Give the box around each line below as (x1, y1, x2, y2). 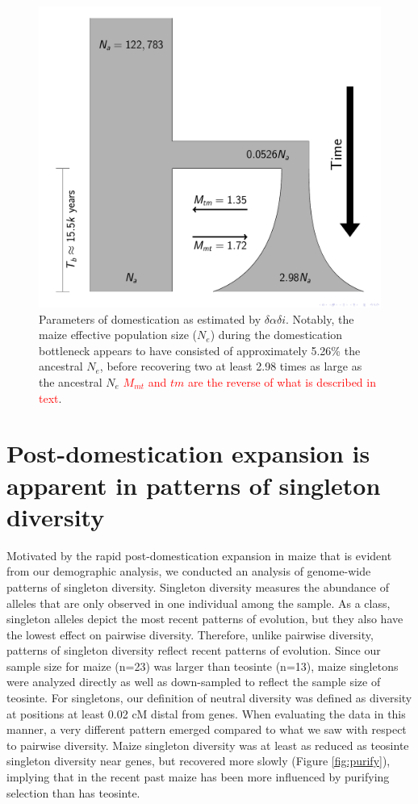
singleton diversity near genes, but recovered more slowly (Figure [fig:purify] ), (6, 752, 391, 769)
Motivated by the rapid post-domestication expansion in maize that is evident (6, 546, 392, 563)
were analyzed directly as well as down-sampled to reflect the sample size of (6, 673, 381, 690)
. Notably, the (286, 310, 354, 327)
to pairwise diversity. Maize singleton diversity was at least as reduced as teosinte (6, 736, 409, 753)
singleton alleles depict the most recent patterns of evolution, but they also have (6, 610, 403, 627)
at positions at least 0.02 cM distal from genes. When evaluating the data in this (6, 705, 406, 722)
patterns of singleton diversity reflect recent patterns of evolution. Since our (6, 642, 381, 659)
